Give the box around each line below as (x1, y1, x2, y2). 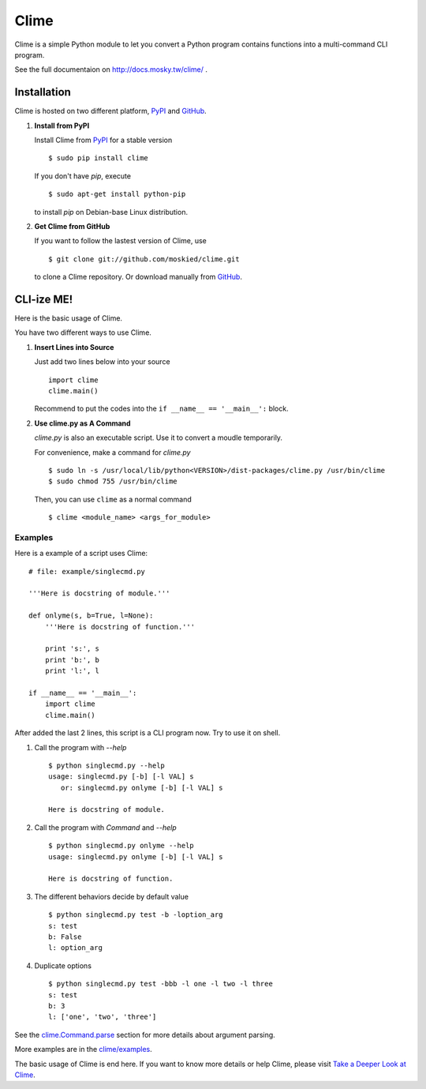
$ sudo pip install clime (48, 154, 149, 163)
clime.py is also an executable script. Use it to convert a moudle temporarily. (34, 433, 283, 442)
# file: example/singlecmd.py (28, 567, 146, 576)
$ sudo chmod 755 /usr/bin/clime (48, 477, 177, 486)
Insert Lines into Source (34, 342, 114, 351)
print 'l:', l (44, 667, 100, 675)
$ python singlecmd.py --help (48, 760, 166, 770)
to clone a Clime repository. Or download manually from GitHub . (34, 272, 242, 282)
